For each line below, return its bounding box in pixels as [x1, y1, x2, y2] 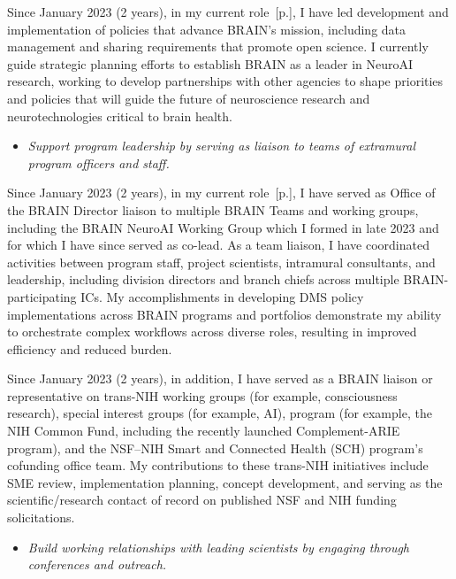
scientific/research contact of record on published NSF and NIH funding [7, 490, 397, 509]
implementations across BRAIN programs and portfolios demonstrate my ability [7, 305, 442, 323]
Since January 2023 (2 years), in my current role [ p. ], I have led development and [7, 3, 449, 20]
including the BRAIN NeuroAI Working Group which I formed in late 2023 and [7, 218, 439, 236]
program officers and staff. [27, 153, 170, 172]
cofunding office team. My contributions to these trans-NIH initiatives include [7, 456, 429, 475]
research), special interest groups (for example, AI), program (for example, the [7, 404, 432, 422]
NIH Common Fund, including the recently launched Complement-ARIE [7, 421, 400, 440]
